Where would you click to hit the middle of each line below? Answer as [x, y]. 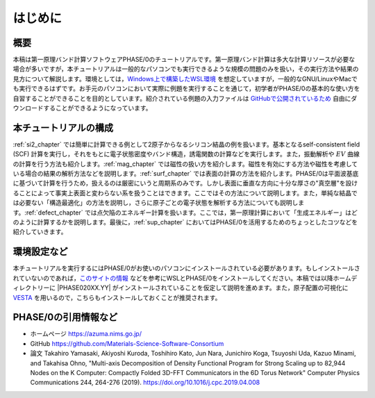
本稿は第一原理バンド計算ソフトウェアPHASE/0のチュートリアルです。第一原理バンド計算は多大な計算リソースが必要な [184, 60]
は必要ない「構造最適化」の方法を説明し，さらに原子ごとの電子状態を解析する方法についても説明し [156, 203]
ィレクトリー [31, 288]
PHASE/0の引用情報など [65, 317]
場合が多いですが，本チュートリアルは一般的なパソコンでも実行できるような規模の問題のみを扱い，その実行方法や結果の [186, 69]
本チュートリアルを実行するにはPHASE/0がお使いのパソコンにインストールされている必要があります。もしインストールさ [186, 268]
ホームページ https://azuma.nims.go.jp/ [86, 334]
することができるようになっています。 [97, 108]
